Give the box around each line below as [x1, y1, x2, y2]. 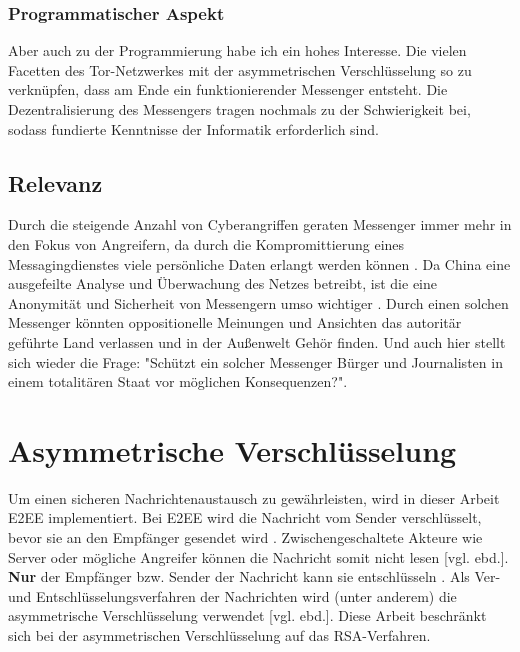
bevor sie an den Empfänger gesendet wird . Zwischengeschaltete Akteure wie [8, 527, 483, 548]
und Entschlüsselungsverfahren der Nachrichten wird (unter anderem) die [8, 585, 457, 606]
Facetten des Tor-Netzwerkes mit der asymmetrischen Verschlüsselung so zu [8, 59, 472, 80]
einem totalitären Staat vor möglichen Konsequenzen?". [8, 371, 348, 392]
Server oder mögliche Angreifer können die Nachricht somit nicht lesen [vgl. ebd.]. [8, 546, 509, 567]
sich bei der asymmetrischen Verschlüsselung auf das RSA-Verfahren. [8, 625, 431, 646]
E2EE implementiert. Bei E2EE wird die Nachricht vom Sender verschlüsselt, [8, 507, 482, 528]
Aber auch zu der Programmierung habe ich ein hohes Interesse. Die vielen [8, 40, 467, 61]
